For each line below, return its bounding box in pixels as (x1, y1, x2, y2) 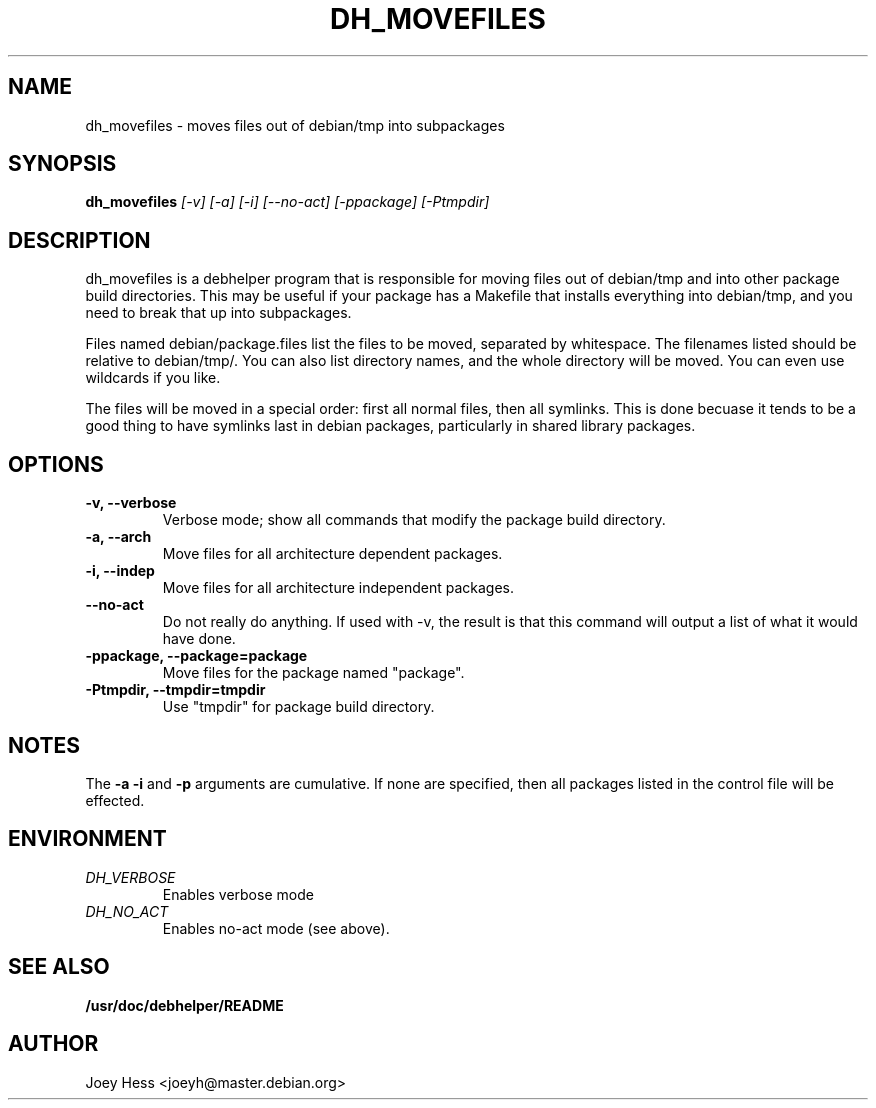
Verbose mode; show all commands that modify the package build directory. (162, 511, 666, 529)
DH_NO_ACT (85, 902, 169, 920)
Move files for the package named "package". (162, 664, 465, 682)
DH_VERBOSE (85, 868, 176, 886)
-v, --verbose (85, 494, 177, 512)
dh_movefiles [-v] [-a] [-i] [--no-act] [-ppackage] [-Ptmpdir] (85, 193, 490, 211)
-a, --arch (85, 528, 152, 546)
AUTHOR (8, 1031, 99, 1057)
